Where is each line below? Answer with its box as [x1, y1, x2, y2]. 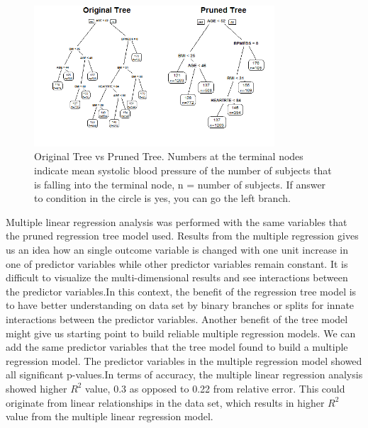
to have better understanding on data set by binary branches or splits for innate [6, 298, 355, 312]
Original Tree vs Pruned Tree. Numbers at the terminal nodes [34, 149, 303, 164]
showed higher [6, 381, 67, 395]
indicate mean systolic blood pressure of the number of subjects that [34, 163, 332, 178]
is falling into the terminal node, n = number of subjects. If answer [34, 176, 326, 191]
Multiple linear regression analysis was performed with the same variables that [6, 214, 347, 229]
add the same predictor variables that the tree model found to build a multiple [6, 339, 348, 354]
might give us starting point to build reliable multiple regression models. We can [6, 325, 356, 340]
